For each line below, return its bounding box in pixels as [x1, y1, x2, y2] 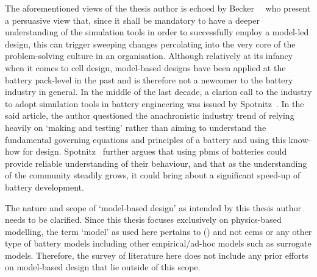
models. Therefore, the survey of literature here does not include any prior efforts [5, 248, 308, 261]
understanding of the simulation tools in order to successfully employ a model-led [5, 26, 309, 38]
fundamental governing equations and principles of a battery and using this [5, 133, 286, 146]
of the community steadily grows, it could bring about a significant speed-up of [5, 169, 301, 181]
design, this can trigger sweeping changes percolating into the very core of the [5, 37, 296, 50]
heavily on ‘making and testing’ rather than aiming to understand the [5, 121, 266, 133]
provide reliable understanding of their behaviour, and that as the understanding [5, 156, 307, 169]
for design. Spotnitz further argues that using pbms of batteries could [23, 145, 287, 158]
